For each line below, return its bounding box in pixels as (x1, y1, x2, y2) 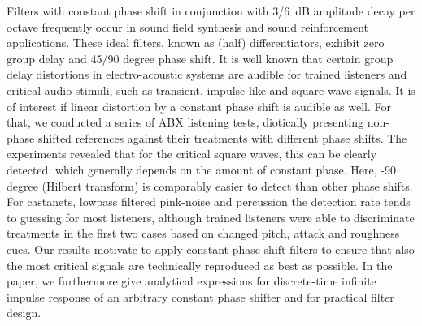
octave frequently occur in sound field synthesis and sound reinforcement (7, 18, 369, 35)
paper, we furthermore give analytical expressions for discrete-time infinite (7, 272, 376, 290)
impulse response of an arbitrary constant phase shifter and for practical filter (7, 288, 394, 305)
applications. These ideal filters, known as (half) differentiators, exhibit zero (7, 34, 385, 51)
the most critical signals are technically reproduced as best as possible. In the (7, 256, 393, 273)
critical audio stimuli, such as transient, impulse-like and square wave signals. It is (7, 81, 415, 98)
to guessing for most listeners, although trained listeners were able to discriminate (7, 208, 415, 225)
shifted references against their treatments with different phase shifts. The (37, 129, 407, 146)
